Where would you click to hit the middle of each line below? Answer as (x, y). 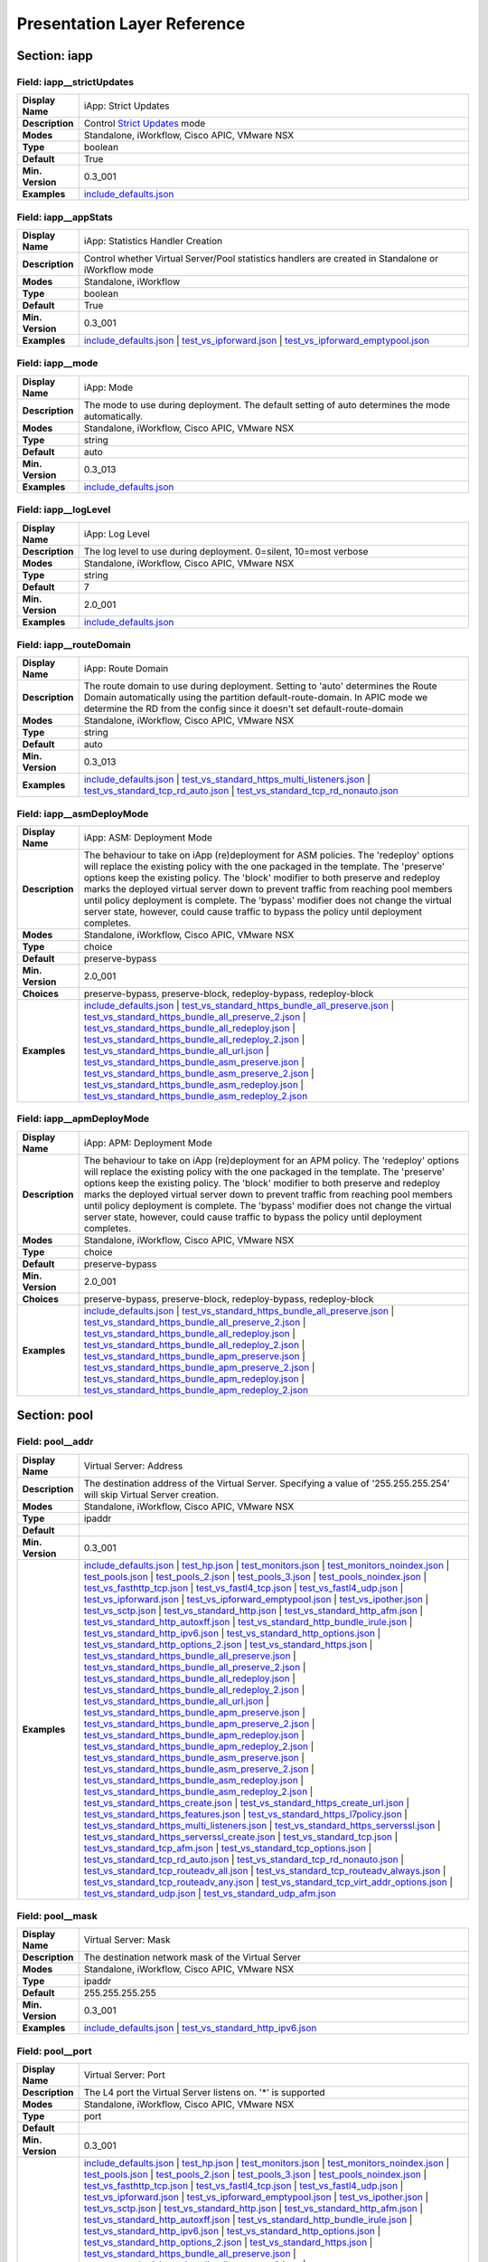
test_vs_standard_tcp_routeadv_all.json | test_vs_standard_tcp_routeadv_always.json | (265, 1870)
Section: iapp (55, 56)
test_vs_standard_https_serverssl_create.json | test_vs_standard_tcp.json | (241, 1837)
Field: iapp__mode (57, 364)
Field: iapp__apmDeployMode (83, 1119)
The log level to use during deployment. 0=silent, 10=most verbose (226, 551)
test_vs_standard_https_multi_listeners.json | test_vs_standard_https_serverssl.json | (262, 1825)
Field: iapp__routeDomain (74, 644)
